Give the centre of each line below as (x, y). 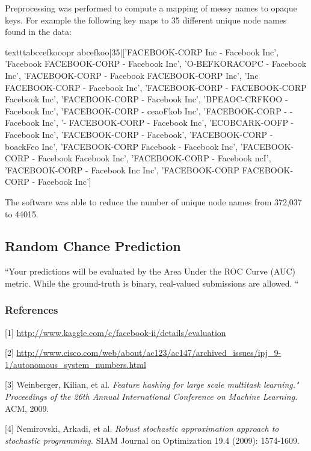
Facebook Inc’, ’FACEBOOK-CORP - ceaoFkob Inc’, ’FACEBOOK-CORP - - (149, 110)
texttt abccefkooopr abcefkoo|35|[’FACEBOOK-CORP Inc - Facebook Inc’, (142, 51)
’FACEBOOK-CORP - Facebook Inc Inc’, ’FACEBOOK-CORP (122, 170)
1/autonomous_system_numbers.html (75, 364)
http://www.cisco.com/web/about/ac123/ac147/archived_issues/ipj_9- (149, 353)
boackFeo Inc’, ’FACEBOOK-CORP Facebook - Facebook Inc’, (121, 146)
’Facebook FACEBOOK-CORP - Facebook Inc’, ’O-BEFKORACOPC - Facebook (156, 64)
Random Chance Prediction (93, 246)
